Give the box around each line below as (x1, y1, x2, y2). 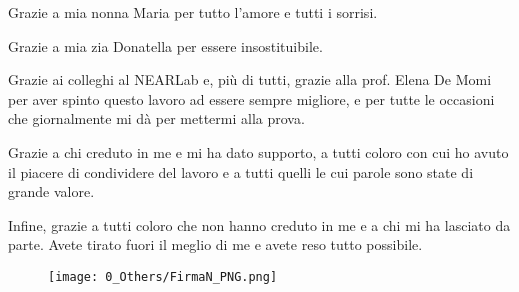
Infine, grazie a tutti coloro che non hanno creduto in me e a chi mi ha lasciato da (8, 214, 511, 235)
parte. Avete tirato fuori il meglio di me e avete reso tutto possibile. (8, 234, 423, 255)
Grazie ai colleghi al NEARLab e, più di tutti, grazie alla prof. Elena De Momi (8, 69, 492, 90)
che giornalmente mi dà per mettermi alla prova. (8, 108, 305, 129)
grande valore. (8, 181, 95, 202)
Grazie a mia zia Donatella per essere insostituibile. (8, 35, 323, 56)
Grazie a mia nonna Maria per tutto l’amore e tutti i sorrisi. (8, 2, 378, 22)
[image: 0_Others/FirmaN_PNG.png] (48, 269, 278, 284)
